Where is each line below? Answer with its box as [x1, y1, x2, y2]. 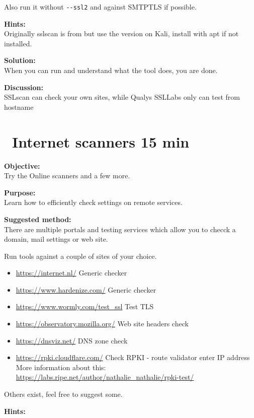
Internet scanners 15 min [12, 131, 190, 152]
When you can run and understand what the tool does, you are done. [4, 65, 218, 76]
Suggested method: [4, 214, 71, 224]
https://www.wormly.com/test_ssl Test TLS [16, 301, 154, 312]
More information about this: [16, 362, 106, 372]
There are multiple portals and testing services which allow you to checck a [4, 224, 236, 234]
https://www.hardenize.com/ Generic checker [16, 284, 156, 295]
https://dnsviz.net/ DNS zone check [16, 335, 128, 345]
